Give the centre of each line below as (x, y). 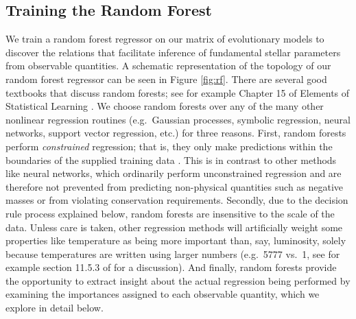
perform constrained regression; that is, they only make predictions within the (169, 146)
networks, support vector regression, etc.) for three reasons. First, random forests (176, 133)
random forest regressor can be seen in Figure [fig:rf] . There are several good (166, 79)
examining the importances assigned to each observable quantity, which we (163, 294)
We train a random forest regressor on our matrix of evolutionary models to (165, 39)
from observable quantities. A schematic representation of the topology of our (168, 66)
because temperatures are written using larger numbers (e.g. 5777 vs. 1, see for (173, 253)
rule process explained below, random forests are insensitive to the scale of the (170, 213)
